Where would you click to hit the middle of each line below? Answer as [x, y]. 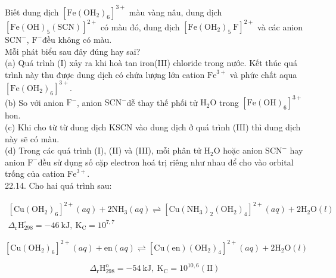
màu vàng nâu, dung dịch [175, 12]
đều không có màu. [77, 39]
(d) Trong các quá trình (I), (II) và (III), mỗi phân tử [103, 150]
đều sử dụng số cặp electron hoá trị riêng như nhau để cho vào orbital [166, 162]
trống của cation [35, 174]
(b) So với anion [34, 102]
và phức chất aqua [263, 74]
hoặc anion [243, 150]
